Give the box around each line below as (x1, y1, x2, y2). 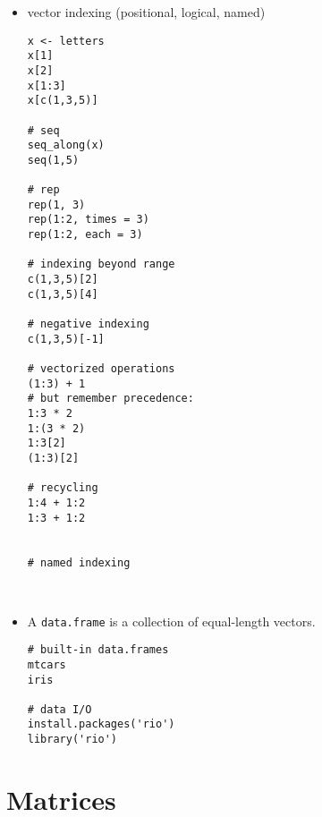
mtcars (27, 658, 66, 671)
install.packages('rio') (27, 718, 175, 731)
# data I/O (27, 702, 92, 716)
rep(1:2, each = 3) (27, 228, 143, 242)
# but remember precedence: (27, 392, 194, 405)
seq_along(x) (27, 139, 105, 152)
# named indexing (27, 556, 131, 569)
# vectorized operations (27, 362, 175, 376)
